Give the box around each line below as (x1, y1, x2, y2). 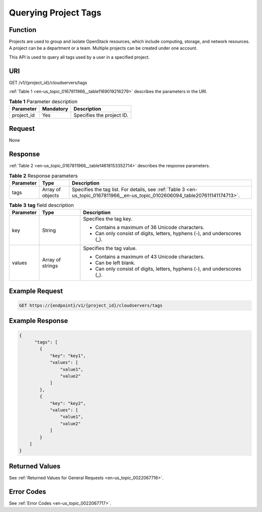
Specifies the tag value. (83, 245, 137, 252)
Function (9, 26, 36, 34)
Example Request (9, 287, 63, 295)
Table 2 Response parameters (9, 172, 78, 179)
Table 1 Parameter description (9, 98, 78, 105)
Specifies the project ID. (73, 112, 129, 118)
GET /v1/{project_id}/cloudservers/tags (9, 80, 87, 85)
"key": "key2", (49, 400, 86, 406)
